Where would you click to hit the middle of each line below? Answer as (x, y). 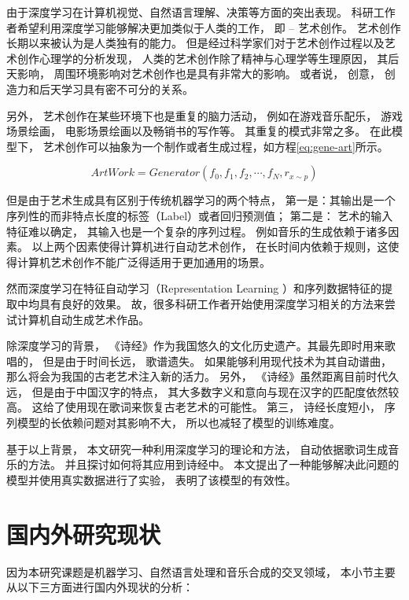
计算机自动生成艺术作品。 (83, 319)
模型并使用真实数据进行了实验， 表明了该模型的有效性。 (151, 479)
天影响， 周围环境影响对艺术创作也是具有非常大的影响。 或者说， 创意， (193, 74)
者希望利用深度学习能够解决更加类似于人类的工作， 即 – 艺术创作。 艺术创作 (204, 27)
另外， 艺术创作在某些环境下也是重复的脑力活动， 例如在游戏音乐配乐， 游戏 (204, 115)
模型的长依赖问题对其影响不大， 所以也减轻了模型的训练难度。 (179, 423)
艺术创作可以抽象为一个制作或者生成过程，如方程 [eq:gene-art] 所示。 (216, 146)
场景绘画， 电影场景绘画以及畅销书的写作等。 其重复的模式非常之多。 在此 (199, 131)
